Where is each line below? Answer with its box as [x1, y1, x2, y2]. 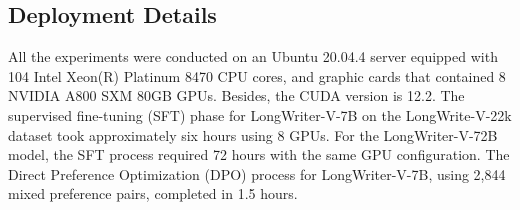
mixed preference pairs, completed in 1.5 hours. [8, 183, 298, 204]
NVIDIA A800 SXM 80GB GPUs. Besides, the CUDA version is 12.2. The [8, 85, 465, 106]
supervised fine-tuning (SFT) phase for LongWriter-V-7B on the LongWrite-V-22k [8, 104, 512, 125]
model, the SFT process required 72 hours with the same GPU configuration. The [8, 144, 510, 165]
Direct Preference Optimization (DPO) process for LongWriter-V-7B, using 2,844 [8, 163, 506, 184]
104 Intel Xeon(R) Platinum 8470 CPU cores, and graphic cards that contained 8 [8, 65, 506, 86]
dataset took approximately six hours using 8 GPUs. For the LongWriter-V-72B [8, 124, 498, 145]
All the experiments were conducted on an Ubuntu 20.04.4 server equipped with [8, 46, 498, 67]
